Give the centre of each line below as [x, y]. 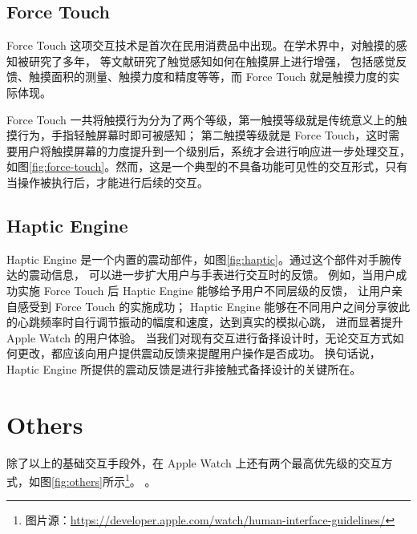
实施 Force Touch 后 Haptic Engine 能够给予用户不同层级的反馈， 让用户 [204, 290]
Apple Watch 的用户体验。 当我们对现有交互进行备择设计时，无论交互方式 [200, 337]
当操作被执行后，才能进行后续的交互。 [107, 182]
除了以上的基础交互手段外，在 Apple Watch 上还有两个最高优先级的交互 [194, 462]
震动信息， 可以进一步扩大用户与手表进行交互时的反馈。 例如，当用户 [212, 275]
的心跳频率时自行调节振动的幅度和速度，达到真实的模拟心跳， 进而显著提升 [205, 322]
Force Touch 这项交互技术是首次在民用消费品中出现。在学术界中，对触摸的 [201, 45]
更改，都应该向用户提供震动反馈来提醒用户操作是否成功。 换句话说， [199, 353]
